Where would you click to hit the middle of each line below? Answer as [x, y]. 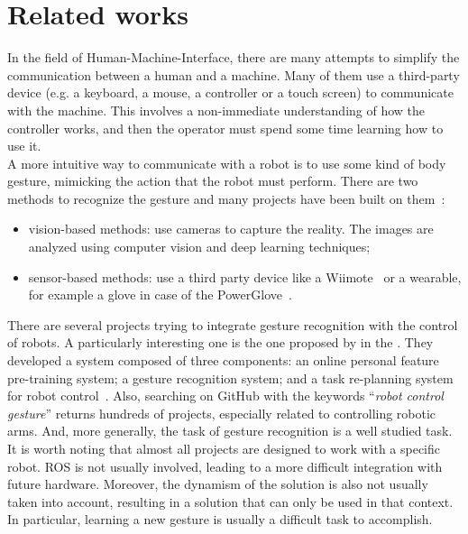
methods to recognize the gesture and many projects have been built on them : [226, 198]
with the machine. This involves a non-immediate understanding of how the [216, 110]
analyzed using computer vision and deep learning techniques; [199, 247]
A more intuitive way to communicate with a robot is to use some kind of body [227, 163]
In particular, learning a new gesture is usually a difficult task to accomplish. [220, 519]
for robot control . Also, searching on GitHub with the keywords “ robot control [225, 396]
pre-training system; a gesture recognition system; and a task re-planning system [230, 377]
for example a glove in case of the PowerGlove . [160, 295]
